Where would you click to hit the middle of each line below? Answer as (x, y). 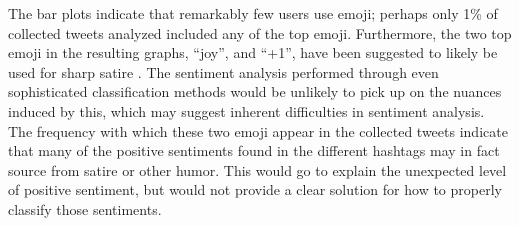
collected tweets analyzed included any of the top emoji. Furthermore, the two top (260, 32)
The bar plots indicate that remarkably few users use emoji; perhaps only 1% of (253, 13)
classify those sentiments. (85, 208)
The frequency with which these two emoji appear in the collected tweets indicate (258, 130)
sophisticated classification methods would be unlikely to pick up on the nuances (255, 91)
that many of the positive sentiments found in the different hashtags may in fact (254, 150)
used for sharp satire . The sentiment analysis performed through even (223, 71)
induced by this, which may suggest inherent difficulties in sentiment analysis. (246, 110)
